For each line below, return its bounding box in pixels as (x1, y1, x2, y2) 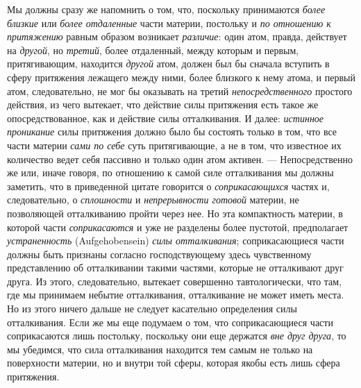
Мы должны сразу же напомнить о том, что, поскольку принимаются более (7, 2, 326, 16)
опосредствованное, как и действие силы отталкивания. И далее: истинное (7, 110, 324, 125)
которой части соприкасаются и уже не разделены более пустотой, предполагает (7, 219, 349, 234)
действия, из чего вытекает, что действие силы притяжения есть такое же (7, 97, 319, 112)
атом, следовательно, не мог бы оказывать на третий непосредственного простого (7, 83, 353, 98)
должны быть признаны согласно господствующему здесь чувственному (7, 246, 312, 261)
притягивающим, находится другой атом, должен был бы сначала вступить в (7, 56, 330, 71)
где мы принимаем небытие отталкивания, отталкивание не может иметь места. (7, 287, 344, 302)
